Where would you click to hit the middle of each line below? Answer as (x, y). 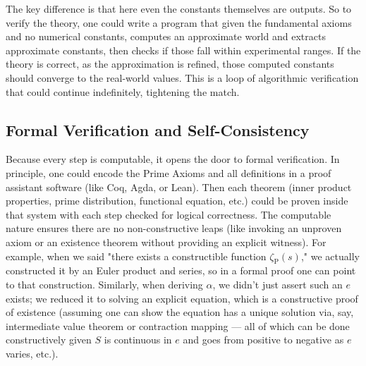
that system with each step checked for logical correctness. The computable (169, 214)
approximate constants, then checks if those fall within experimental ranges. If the (183, 50)
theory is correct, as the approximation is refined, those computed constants (170, 64)
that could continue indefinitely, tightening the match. (123, 91)
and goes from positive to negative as (263, 340)
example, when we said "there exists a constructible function (136, 256)
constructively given (49, 340)
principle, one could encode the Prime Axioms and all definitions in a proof (169, 172)
